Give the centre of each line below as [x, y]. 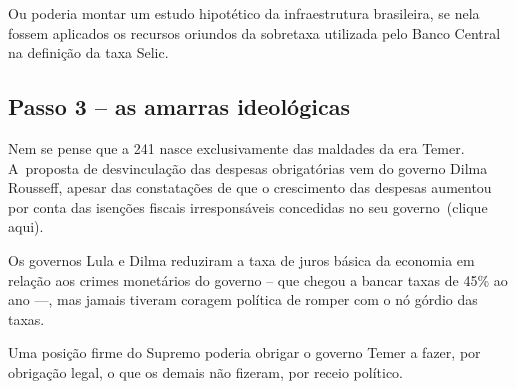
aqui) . [26, 226]
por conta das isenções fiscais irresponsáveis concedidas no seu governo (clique [248, 206]
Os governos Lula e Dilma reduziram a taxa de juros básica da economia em [241, 259]
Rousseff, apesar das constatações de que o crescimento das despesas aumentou [250, 187]
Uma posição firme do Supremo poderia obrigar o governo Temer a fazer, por [244, 352]
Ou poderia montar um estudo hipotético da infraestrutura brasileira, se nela [244, 13]
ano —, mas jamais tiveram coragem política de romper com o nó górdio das [243, 299]
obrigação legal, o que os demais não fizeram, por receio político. [206, 371]
